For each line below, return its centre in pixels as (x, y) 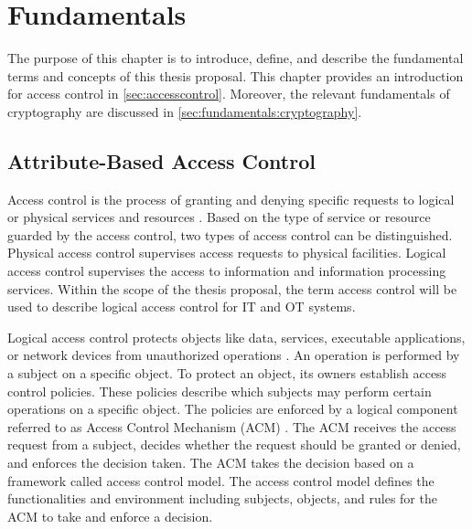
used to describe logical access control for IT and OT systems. (182, 307)
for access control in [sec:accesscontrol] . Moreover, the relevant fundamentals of (229, 94)
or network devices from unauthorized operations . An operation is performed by (234, 355)
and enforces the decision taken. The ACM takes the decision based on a (211, 463)
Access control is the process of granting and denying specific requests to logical (231, 199)
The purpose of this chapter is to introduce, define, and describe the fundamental (236, 58)
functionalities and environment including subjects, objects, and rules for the (222, 498)
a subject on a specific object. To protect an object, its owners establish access (227, 373)
